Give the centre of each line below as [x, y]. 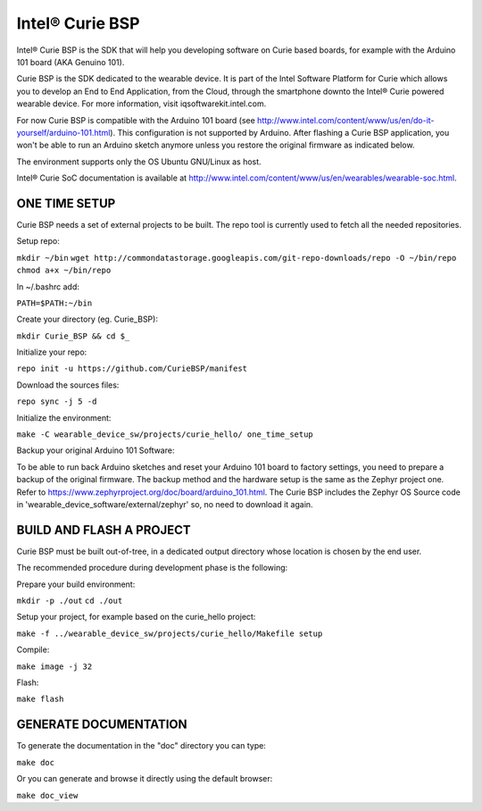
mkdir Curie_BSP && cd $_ [73, 336]
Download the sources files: [68, 385]
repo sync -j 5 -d [57, 401]
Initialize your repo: [52, 352]
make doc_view [47, 795]
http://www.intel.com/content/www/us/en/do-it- [346, 120]
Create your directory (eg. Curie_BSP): [87, 319]
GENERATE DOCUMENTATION [102, 725]
